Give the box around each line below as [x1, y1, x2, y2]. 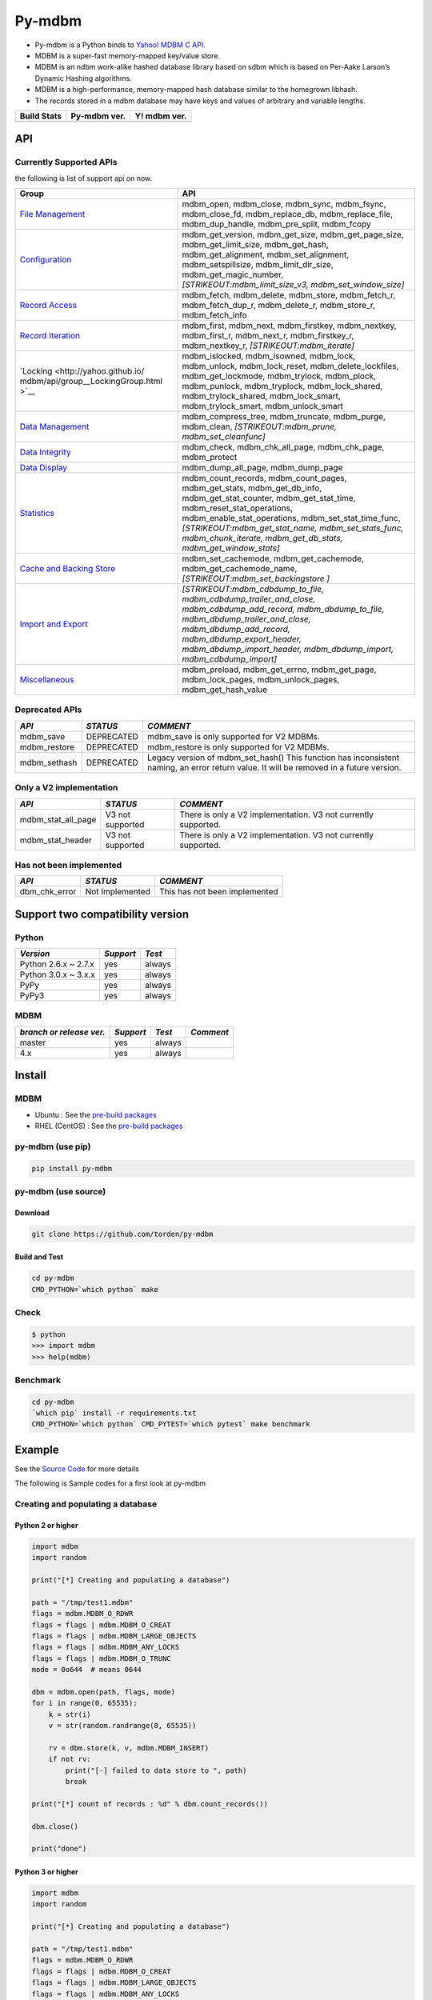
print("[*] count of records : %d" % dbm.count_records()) [31, 1799, 268, 1808]
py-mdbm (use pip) [14, 1141, 91, 1152]
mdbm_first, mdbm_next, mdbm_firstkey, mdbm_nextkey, [182, 320, 397, 331]
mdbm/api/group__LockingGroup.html [19, 376, 163, 387]
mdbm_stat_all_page [19, 814, 97, 825]
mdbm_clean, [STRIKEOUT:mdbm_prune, [182, 421, 338, 432]
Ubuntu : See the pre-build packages [34, 1110, 158, 1119]
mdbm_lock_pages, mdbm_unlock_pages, [182, 674, 340, 686]
